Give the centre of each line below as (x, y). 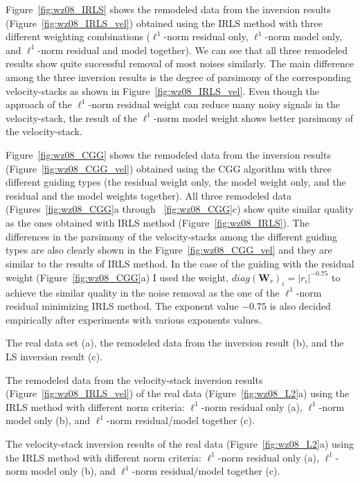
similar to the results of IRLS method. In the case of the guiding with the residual (180, 263)
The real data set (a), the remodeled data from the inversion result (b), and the (175, 343)
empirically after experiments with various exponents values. (134, 319)
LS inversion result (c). (54, 356)
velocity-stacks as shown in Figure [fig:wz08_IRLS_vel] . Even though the (163, 90)
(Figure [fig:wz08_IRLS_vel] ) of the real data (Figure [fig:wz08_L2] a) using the (178, 393)
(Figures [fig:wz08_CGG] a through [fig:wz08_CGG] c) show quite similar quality (180, 209)
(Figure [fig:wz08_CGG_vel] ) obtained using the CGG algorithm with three (169, 168)
